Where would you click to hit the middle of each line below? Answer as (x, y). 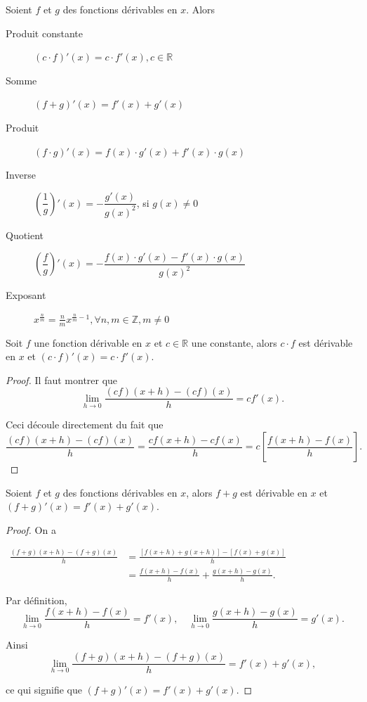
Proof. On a (31, 529)
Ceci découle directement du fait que (85, 425)
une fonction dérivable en (88, 342)
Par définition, (36, 600)
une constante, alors (234, 342)
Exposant (26, 295)
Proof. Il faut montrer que (62, 379)
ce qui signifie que (44, 690)
